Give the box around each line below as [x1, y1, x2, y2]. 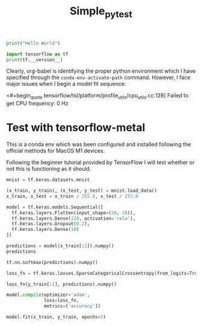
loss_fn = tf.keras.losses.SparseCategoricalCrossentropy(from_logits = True [6, 270, 200, 276]
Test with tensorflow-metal [6, 121, 145, 135]
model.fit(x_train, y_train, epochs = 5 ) [6, 314, 106, 320]
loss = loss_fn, [44, 298, 79, 304]
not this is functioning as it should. [6, 165, 91, 173]
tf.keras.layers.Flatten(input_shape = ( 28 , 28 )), [11, 209, 136, 216]
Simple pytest [70, 4, 132, 20]
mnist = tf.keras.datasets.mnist [6, 177, 90, 183]
